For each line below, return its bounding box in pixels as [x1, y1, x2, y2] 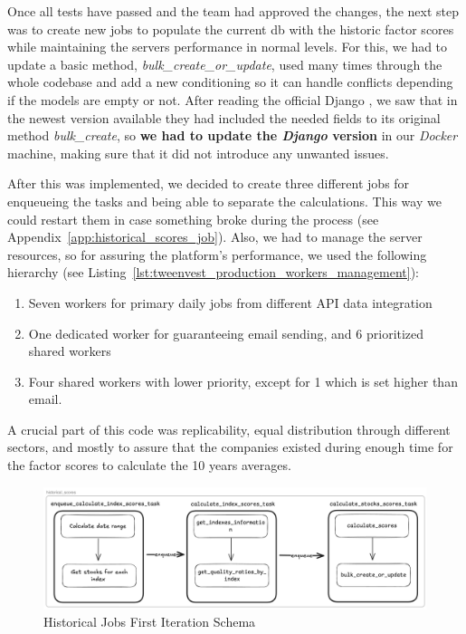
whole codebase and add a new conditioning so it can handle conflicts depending [7, 72, 453, 91]
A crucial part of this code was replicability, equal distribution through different [7, 419, 451, 438]
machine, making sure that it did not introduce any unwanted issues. [7, 143, 389, 162]
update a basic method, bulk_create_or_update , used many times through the [7, 54, 442, 73]
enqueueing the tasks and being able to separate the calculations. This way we [7, 191, 442, 210]
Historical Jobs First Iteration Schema [43, 612, 256, 631]
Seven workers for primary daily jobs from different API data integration [28, 293, 433, 312]
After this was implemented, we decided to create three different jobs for [7, 174, 410, 193]
